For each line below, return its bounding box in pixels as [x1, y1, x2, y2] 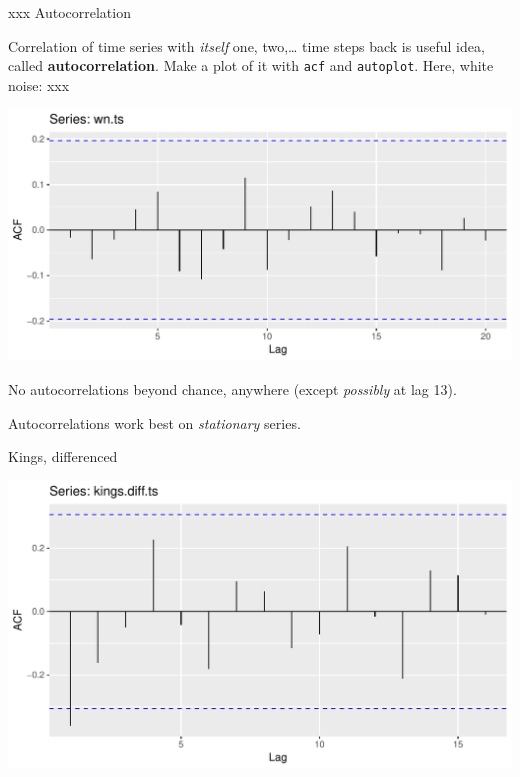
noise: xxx [8, 74, 70, 95]
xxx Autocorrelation [8, 2, 131, 22]
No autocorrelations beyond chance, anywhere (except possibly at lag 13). [8, 379, 457, 400]
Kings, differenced [8, 446, 118, 467]
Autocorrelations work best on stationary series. [8, 412, 301, 433]
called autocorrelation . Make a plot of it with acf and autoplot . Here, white [8, 55, 494, 76]
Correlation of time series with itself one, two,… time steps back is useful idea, [8, 35, 485, 56]
